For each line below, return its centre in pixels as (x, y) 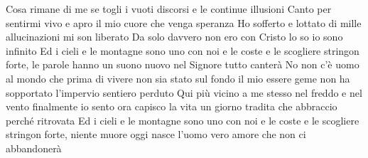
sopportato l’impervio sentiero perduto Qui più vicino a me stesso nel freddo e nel (184, 92)
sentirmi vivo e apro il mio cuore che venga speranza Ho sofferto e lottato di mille (184, 22)
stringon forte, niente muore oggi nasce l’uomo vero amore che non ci (156, 134)
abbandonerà (34, 148)
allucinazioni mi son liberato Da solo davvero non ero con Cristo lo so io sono (174, 37)
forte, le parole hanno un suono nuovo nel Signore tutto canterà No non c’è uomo (183, 64)
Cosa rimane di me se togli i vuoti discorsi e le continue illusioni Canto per (169, 9)
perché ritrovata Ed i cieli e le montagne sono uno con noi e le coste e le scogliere (183, 120)
